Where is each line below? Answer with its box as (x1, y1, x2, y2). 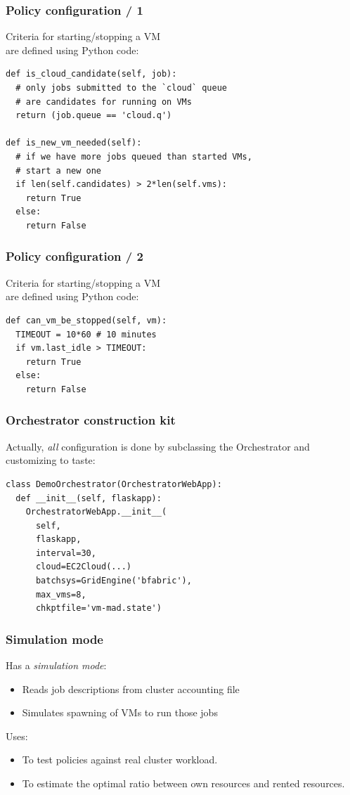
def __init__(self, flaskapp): (15, 493, 162, 503)
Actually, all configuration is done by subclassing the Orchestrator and (6, 439, 310, 453)
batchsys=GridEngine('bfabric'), (35, 576, 192, 586)
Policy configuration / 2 (6, 247, 143, 265)
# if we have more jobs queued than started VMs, (15, 151, 252, 162)
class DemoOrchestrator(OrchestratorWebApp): (6, 479, 222, 489)
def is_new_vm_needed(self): (6, 138, 142, 148)
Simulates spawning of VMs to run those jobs (22, 705, 218, 720)
